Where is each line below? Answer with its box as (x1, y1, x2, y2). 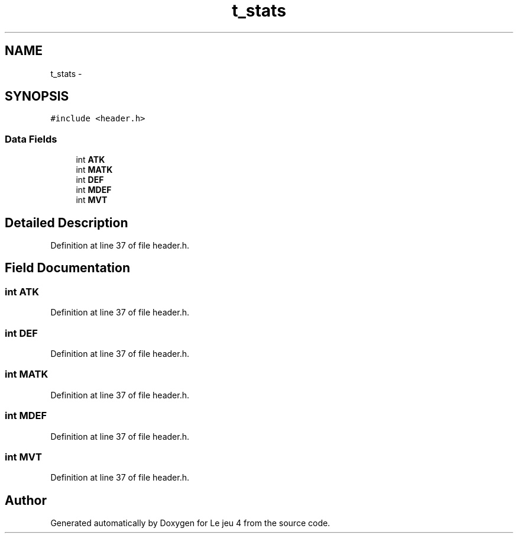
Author (5, 492, 47, 508)
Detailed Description (5, 215, 128, 230)
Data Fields (5, 133, 57, 145)
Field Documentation (5, 260, 130, 276)
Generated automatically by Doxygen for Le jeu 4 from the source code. (50, 518, 331, 529)
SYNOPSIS (5, 89, 69, 104)
